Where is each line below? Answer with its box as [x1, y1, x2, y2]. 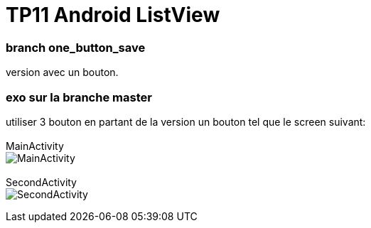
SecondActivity [6, 175, 77, 188]
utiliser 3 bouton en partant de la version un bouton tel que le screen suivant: [6, 115, 366, 128]
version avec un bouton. [6, 66, 119, 79]
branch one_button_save [6, 40, 146, 55]
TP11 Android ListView [6, 3, 220, 27]
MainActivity [6, 139, 64, 152]
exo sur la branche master [6, 89, 152, 104]
